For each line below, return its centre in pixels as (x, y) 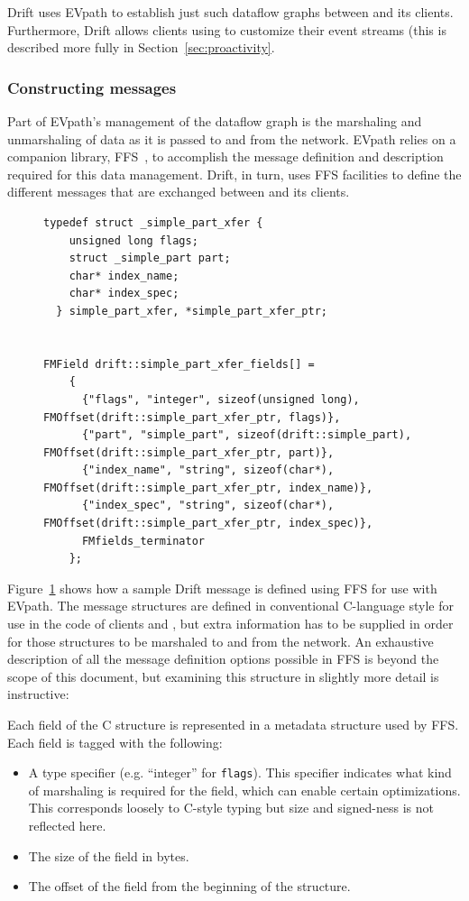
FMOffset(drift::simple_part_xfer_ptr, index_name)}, (208, 487)
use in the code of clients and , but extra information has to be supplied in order (230, 624)
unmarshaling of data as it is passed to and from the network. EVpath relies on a (232, 138)
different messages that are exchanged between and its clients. (179, 192)
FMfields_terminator (143, 541)
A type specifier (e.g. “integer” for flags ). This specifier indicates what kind (240, 772)
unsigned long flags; (133, 240)
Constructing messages (92, 87)
